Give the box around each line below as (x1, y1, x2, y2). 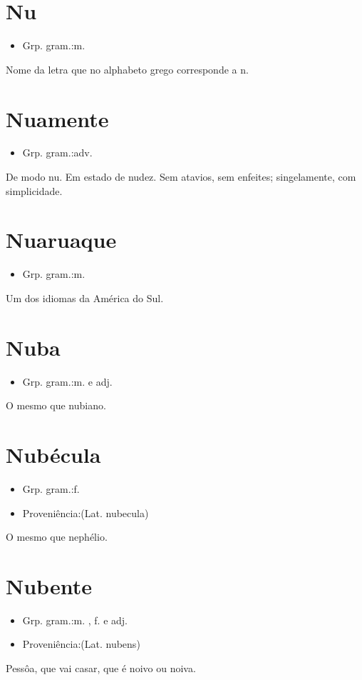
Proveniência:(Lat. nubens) (22, 636, 140, 651)
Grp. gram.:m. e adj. (22, 374, 113, 389)
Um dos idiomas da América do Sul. (6, 290, 164, 305)
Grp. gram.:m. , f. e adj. (22, 612, 128, 627)
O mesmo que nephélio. (6, 529, 108, 544)
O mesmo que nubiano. (6, 398, 106, 413)
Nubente (6, 571, 92, 600)
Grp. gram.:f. (22, 481, 80, 496)
